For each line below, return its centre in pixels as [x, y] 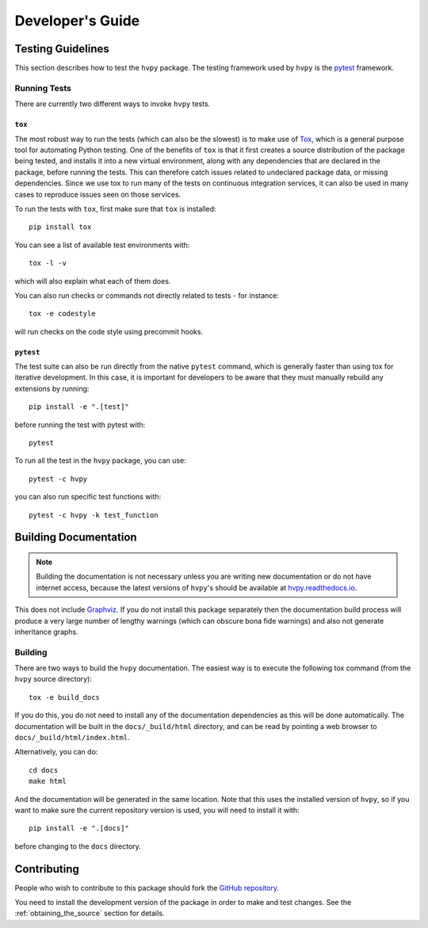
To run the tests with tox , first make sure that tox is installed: [116, 208]
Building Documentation [76, 538]
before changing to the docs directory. [78, 846]
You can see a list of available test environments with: [102, 245]
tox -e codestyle [62, 314]
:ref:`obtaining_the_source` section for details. [90, 913]
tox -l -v [48, 263]
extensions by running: [52, 388]
